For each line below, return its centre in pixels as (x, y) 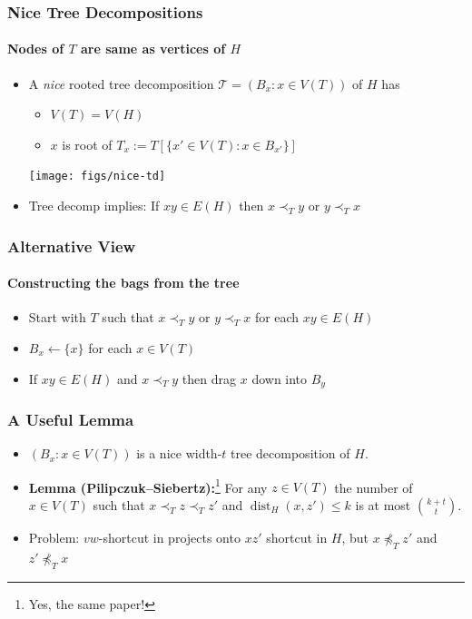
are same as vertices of (153, 49)
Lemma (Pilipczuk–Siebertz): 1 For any (148, 486)
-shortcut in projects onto (169, 538)
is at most (383, 505)
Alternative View (72, 246)
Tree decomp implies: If (94, 206)
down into (280, 378)
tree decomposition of (290, 453)
